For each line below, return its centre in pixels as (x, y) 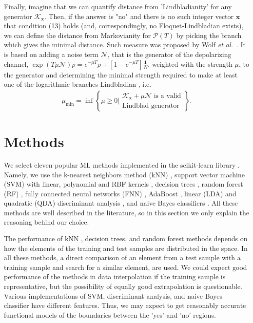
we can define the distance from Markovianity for (78, 35)
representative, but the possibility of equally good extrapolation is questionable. (123, 286)
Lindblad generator (151, 105)
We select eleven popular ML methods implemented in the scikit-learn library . (122, 164)
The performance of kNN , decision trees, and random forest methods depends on (126, 238)
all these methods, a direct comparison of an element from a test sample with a (122, 257)
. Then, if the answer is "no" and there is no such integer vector (139, 16)
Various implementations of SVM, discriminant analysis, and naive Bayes (113, 295)
